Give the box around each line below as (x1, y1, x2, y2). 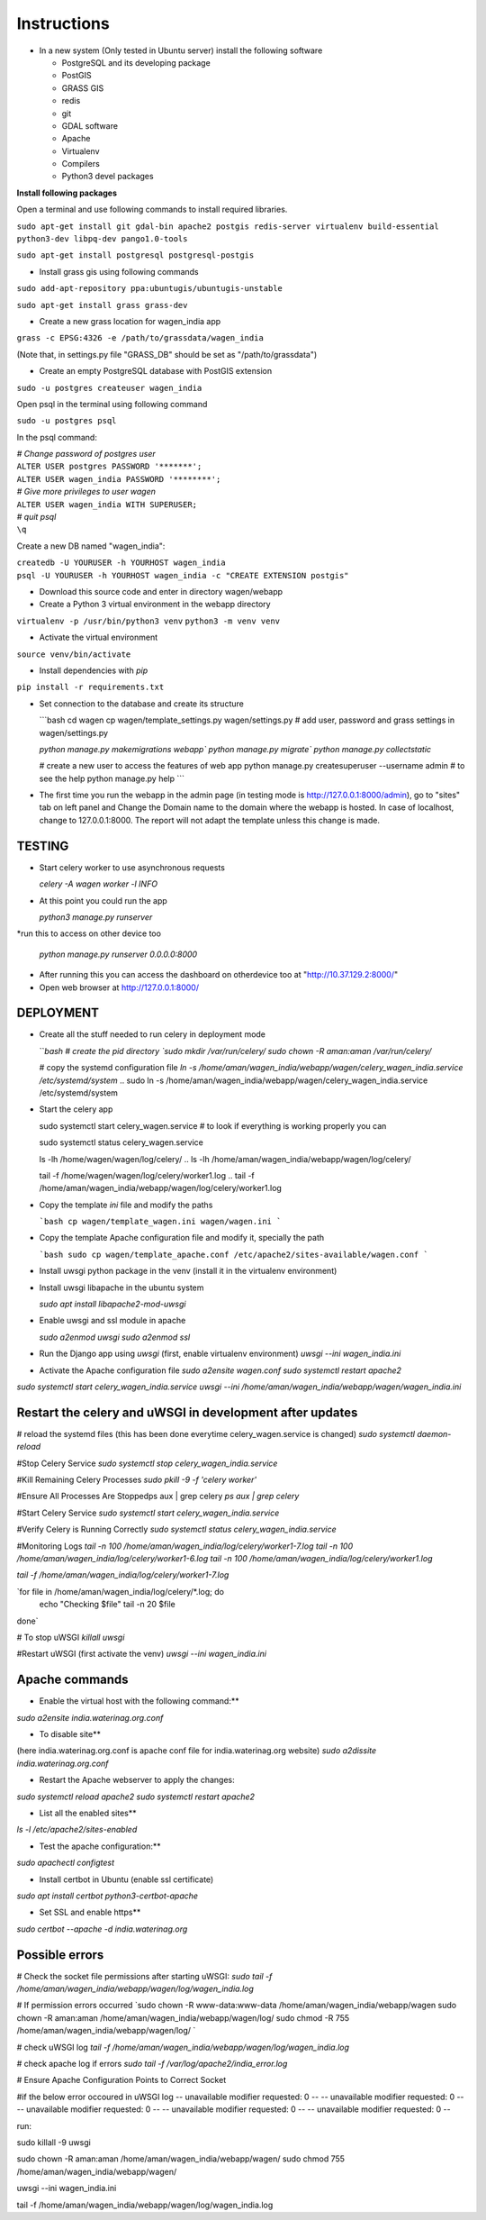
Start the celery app (39, 1104, 113, 1115)
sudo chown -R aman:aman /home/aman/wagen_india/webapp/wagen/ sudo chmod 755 (16, 2153, 346, 2164)
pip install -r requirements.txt (16, 682, 165, 693)
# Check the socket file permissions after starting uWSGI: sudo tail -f (16, 1970, 273, 1981)
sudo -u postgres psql (16, 415, 117, 426)
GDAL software (61, 120, 119, 131)
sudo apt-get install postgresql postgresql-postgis (16, 250, 255, 260)
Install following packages (16, 187, 117, 198)
